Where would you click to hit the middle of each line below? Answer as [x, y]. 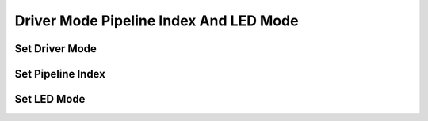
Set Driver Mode [55, 49]
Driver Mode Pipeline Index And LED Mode [157, 21]
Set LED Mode [50, 99]
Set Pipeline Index [60, 74]
